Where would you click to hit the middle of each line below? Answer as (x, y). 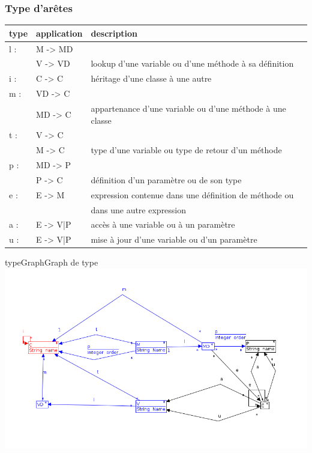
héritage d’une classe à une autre (151, 78)
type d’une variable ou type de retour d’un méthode (186, 150)
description (114, 33)
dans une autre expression (139, 209)
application (59, 33)
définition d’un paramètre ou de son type (166, 179)
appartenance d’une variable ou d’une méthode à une (188, 108)
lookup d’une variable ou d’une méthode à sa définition (192, 63)
